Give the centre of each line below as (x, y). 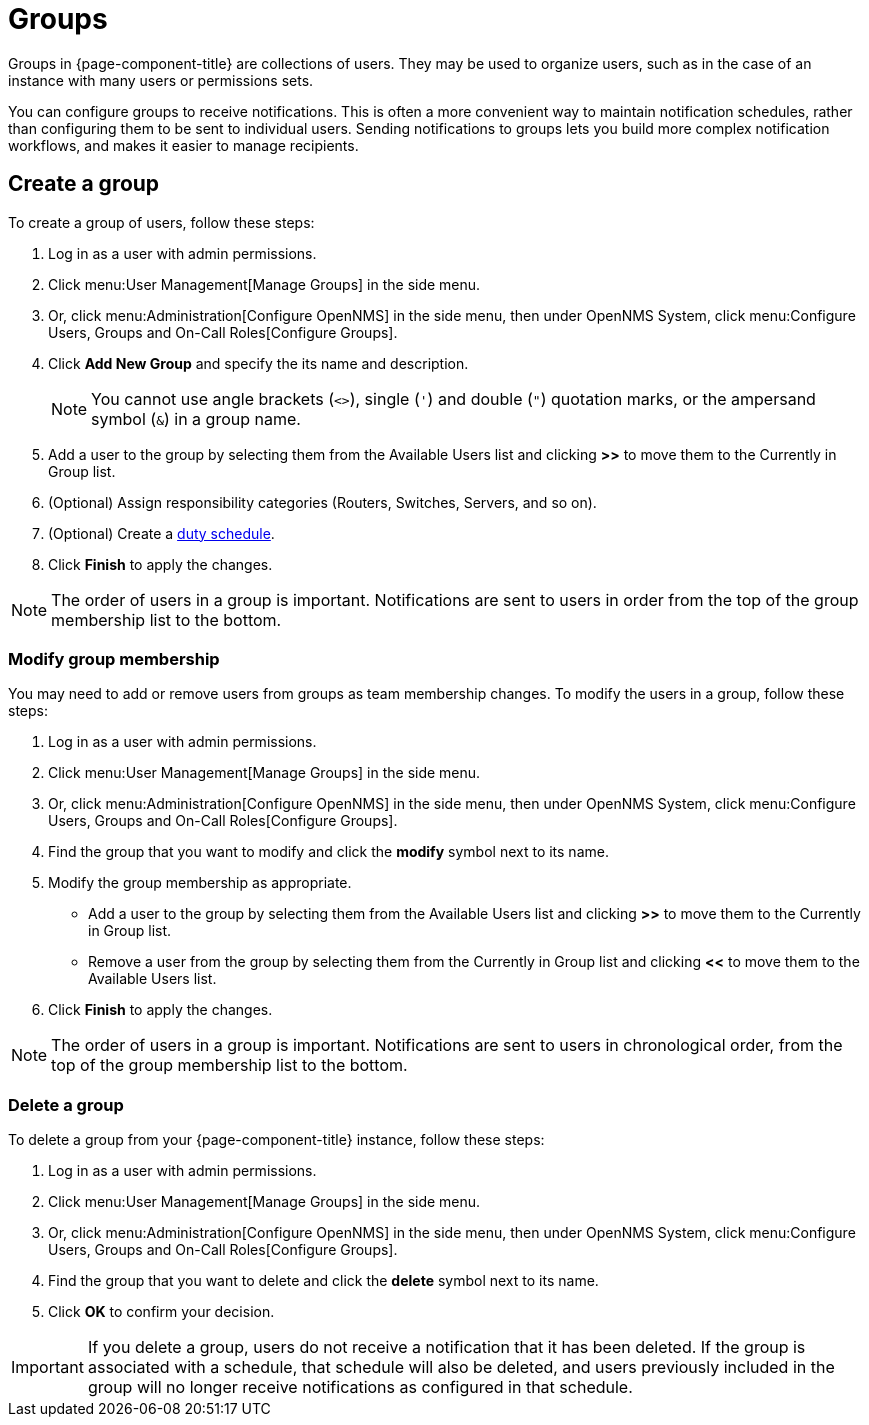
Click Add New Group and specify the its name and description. (258, 363)
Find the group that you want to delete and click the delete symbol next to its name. (323, 1281)
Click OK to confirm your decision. (161, 1312)
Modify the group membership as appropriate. (200, 883)
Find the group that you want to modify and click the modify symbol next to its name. (328, 852)
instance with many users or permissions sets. (161, 80)
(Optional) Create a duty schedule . (161, 533)
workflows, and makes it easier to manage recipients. (183, 145)
